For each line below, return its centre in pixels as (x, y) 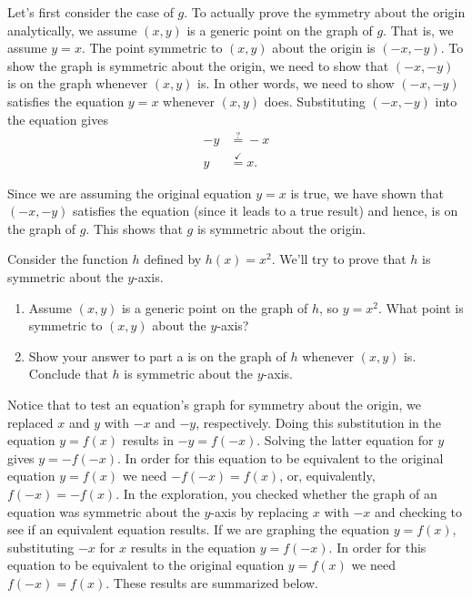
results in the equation (193, 547)
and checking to (418, 511)
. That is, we (418, 30)
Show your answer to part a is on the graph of (157, 355)
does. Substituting (315, 101)
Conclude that (68, 374)
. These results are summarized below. (212, 582)
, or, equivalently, (327, 476)
